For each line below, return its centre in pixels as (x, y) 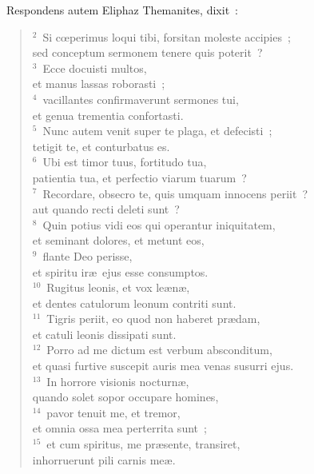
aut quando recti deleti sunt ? (106, 209)
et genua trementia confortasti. (108, 115)
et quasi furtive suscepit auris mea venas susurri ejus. (163, 366)
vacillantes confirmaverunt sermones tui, (141, 99)
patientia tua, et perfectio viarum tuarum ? (139, 177)
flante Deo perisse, (87, 255)
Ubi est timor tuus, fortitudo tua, (125, 162)
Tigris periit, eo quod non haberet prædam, (153, 319)
